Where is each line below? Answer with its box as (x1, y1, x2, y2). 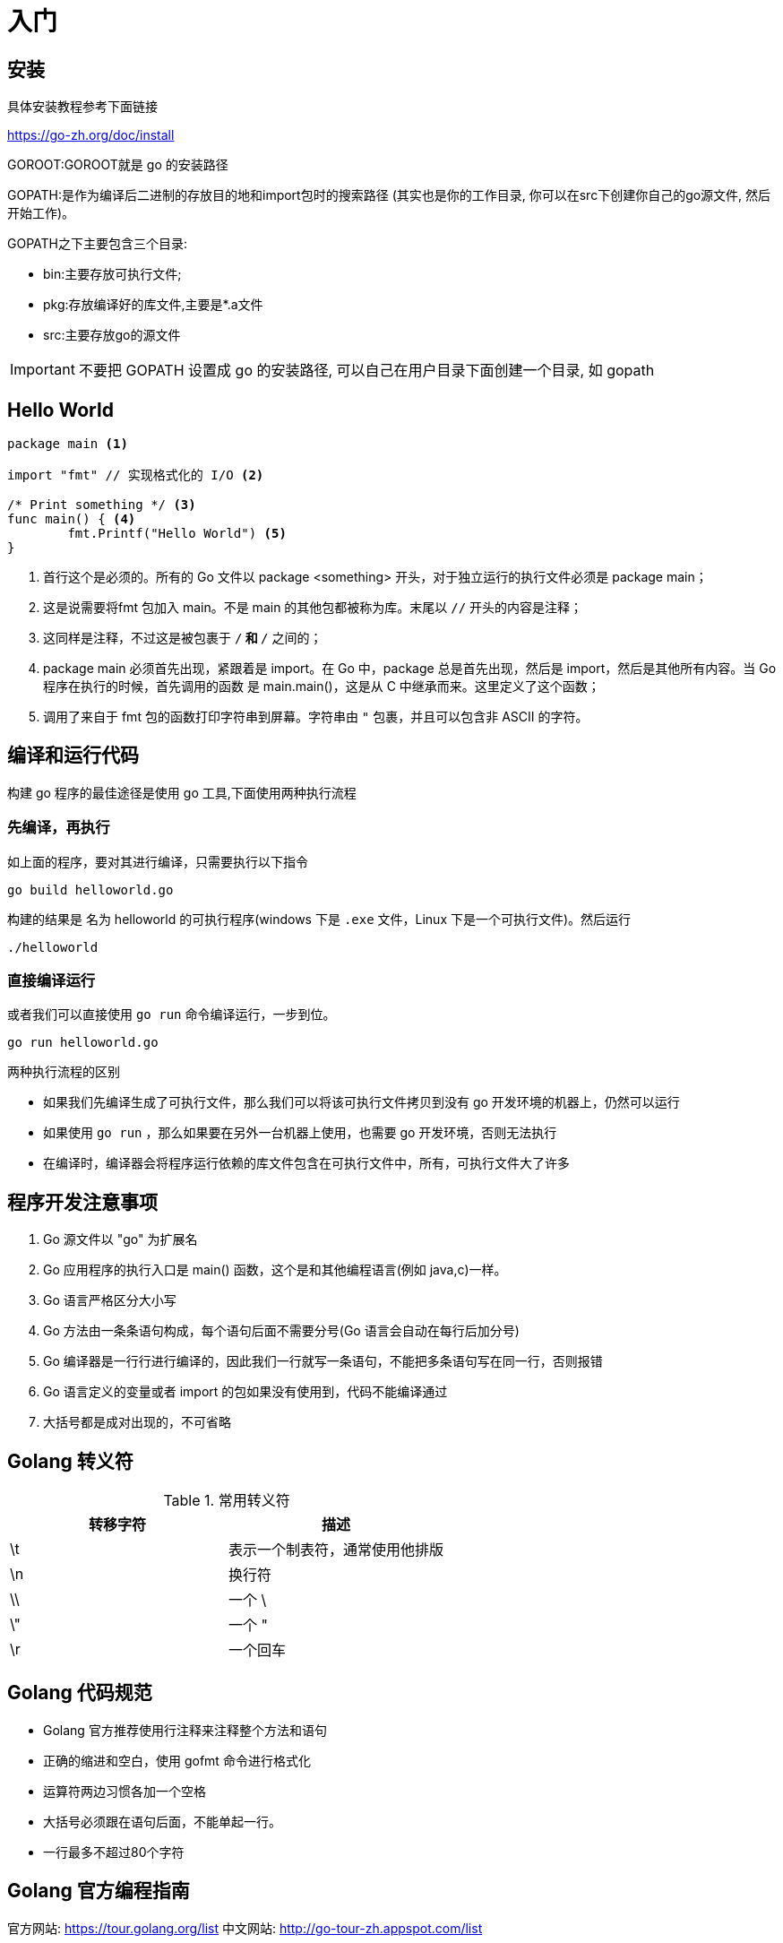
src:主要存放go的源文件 (43, 327, 181, 343)
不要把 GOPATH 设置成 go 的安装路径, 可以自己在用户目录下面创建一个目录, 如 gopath (78, 361, 655, 380)
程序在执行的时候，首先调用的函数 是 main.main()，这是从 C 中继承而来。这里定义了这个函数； (43, 678, 600, 695)
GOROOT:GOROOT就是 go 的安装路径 (7, 157, 228, 173)
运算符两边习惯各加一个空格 (43, 1783, 206, 1799)
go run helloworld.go (7, 1035, 159, 1050)
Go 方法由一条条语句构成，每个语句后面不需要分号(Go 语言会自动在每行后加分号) (43, 1323, 520, 1339)
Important (10, 360, 75, 379)
